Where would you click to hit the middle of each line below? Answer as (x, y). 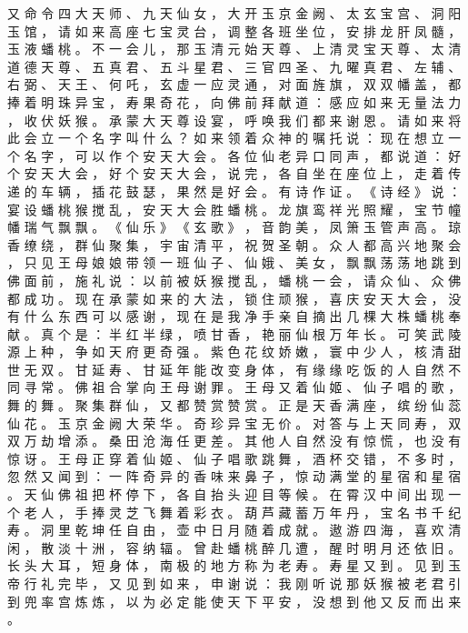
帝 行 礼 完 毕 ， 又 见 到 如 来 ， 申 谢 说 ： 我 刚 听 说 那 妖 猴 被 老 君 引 (234, 583)
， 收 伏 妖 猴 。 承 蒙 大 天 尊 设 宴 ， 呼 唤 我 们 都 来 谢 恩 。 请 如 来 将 (234, 120)
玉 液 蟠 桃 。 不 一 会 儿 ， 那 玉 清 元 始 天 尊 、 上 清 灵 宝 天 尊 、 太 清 (234, 49)
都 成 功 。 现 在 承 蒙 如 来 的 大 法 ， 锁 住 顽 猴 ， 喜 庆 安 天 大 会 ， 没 (234, 298)
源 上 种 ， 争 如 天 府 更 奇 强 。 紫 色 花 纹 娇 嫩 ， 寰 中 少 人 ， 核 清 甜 (234, 352)
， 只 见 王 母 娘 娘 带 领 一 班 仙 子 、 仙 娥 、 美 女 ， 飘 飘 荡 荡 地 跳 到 (234, 262)
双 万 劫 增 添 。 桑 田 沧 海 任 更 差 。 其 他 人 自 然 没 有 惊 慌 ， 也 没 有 (234, 441)
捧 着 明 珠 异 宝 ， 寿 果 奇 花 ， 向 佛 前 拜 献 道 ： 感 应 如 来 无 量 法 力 (234, 101)
